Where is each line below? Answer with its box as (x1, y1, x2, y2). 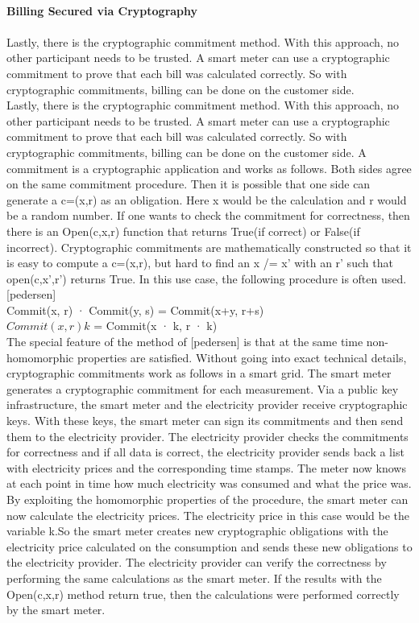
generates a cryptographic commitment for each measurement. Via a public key (6, 380, 399, 397)
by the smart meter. (6, 601, 106, 618)
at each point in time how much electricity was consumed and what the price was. (6, 475, 412, 492)
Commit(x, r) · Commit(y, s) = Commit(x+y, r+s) (6, 301, 264, 318)
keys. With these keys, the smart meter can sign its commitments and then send (6, 412, 404, 429)
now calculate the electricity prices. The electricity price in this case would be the (6, 506, 410, 523)
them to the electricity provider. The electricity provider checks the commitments (6, 427, 409, 444)
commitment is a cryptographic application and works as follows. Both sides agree (6, 159, 412, 176)
